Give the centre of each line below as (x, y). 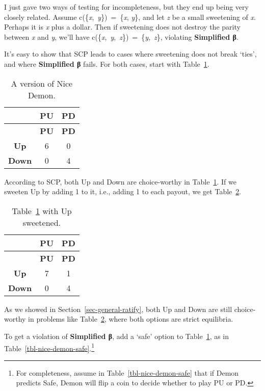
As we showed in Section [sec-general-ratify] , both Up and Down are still (118, 309)
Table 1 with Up (42, 211)
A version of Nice (42, 83)
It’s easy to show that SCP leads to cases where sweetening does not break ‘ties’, (130, 54)
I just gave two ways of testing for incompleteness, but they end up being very (126, 7)
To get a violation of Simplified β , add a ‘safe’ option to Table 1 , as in (117, 336)
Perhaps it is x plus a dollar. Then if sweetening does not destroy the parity (122, 27)
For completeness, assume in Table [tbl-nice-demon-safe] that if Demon (127, 372)
